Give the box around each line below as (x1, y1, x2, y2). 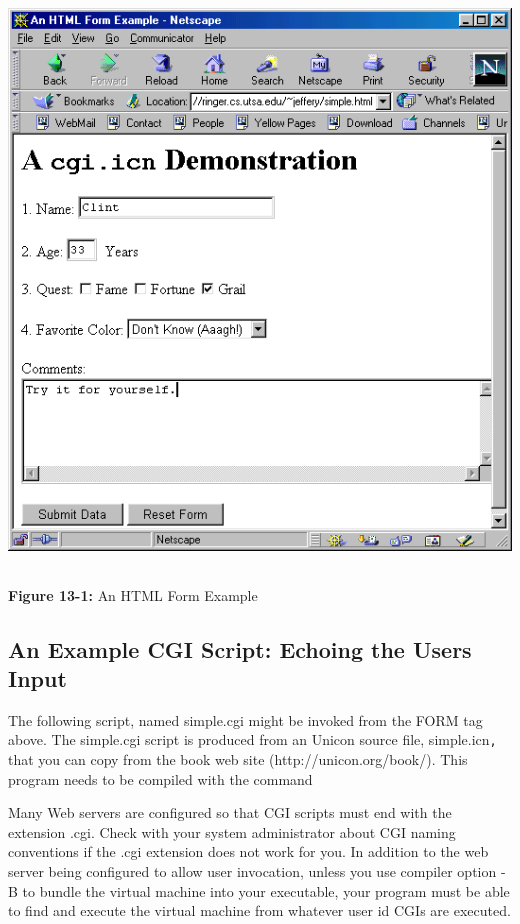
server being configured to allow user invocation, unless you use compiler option (8, 860, 497, 881)
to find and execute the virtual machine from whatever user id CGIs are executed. (8, 900, 511, 921)
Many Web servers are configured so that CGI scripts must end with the (8, 802, 452, 823)
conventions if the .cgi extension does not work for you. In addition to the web (8, 841, 489, 862)
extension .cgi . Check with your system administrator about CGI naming (8, 821, 456, 842)
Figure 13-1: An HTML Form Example (8, 584, 258, 605)
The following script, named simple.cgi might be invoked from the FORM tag (8, 709, 483, 730)
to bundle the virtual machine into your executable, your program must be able (22, 880, 510, 901)
